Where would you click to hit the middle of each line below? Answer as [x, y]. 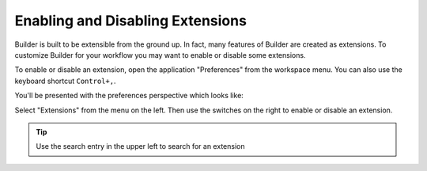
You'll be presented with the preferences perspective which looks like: [129, 96]
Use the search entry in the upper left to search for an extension [140, 146]
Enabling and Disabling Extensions [130, 21]
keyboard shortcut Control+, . [65, 81]
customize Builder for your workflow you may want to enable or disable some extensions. [160, 55]
